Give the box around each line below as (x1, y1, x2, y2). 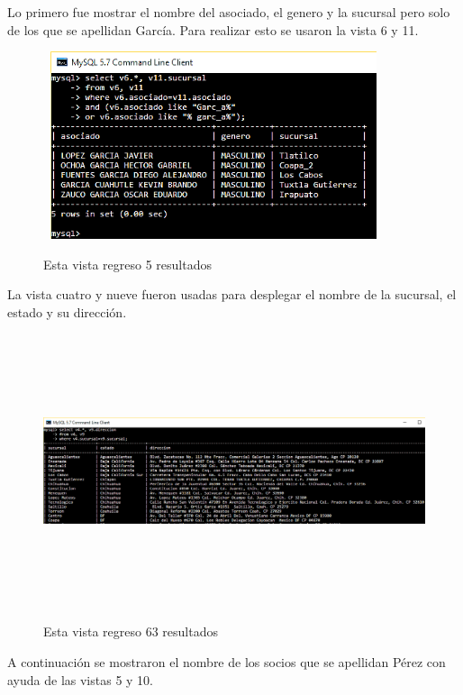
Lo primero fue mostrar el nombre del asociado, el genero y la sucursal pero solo (7, 3, 450, 21)
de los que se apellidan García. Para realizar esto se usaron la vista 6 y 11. (7, 20, 419, 39)
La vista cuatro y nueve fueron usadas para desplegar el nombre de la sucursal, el (7, 285, 457, 304)
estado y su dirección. (7, 302, 127, 321)
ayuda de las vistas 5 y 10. (7, 670, 153, 689)
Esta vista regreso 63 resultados (43, 622, 218, 641)
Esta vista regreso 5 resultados (43, 254, 212, 273)
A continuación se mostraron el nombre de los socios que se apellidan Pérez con (7, 652, 446, 671)
